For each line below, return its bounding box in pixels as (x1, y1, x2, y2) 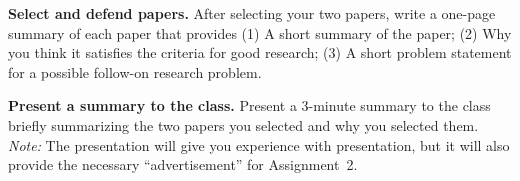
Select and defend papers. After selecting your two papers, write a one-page (8, 3, 496, 23)
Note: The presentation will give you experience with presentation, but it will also (8, 134, 510, 155)
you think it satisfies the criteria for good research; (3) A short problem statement (8, 42, 512, 63)
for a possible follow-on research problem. (8, 61, 262, 82)
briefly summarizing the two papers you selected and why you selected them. (8, 114, 479, 135)
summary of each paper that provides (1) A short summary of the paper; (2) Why (8, 22, 512, 43)
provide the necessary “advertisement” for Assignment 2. (8, 154, 358, 175)
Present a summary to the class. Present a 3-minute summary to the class (8, 95, 491, 116)
